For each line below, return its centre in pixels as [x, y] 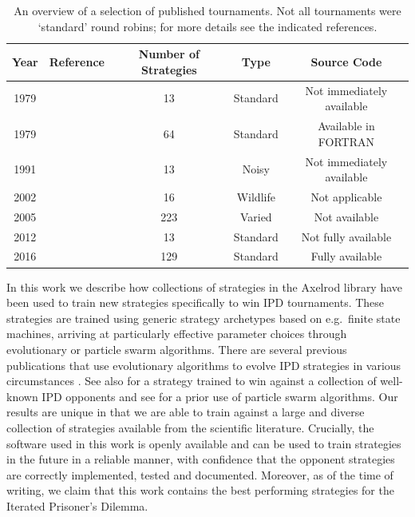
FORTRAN [346, 141]
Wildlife [256, 196]
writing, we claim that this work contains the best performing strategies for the [200, 490]
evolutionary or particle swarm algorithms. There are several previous [177, 349]
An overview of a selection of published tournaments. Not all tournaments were [207, 10]
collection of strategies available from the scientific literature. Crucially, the [190, 427]
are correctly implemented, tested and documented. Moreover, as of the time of [200, 474]
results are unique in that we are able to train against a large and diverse [186, 412]
